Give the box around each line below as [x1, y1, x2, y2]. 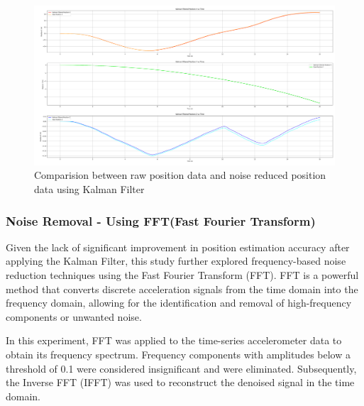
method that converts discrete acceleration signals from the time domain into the [6, 281, 358, 296]
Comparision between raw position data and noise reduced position [34, 168, 326, 182]
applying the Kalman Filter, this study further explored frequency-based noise [6, 253, 346, 268]
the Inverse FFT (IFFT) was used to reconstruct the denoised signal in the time [6, 375, 355, 390]
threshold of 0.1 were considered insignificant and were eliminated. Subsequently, [6, 361, 357, 375]
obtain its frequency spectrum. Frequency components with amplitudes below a [6, 346, 351, 361]
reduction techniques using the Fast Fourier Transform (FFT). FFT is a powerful [6, 268, 359, 282]
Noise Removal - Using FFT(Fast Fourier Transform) [6, 212, 316, 229]
